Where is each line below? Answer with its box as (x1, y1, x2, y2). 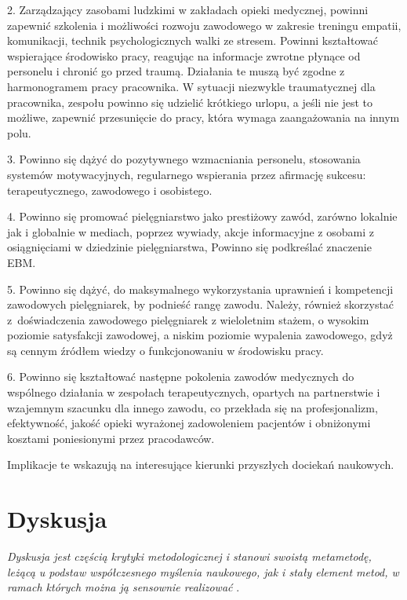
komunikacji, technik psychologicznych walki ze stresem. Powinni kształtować (7, 32, 379, 49)
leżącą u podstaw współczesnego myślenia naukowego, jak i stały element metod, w (7, 563, 399, 580)
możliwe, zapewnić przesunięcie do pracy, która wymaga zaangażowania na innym (7, 109, 400, 126)
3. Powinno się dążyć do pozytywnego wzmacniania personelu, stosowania (7, 151, 361, 167)
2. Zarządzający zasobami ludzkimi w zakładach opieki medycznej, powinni (7, 2, 369, 17)
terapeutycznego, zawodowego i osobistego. (7, 181, 213, 198)
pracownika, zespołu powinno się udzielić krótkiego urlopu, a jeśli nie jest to (7, 93, 372, 110)
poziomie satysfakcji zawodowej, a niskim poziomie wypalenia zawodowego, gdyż (7, 327, 393, 343)
